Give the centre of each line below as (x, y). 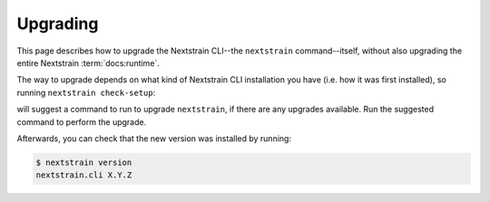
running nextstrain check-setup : (86, 92)
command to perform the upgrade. (82, 121)
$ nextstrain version (84, 162)
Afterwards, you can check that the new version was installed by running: (154, 138)
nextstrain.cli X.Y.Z (84, 175)
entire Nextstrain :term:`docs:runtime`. (88, 63)
